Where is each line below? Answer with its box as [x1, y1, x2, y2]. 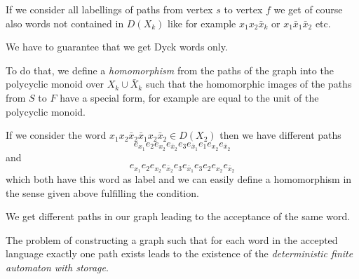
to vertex [224, 2, 263, 16]
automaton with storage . [6, 260, 109, 275]
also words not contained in [6, 15, 124, 30]
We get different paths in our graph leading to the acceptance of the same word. [6, 209, 351, 224]
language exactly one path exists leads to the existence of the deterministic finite [6, 246, 353, 261]
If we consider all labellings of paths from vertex [6, 2, 213, 16]
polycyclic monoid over [6, 76, 104, 91]
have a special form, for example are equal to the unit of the [60, 90, 319, 104]
